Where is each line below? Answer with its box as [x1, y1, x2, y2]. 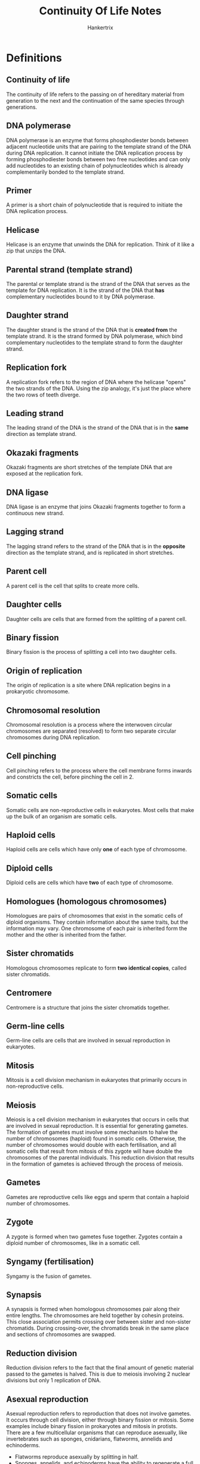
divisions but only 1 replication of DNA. [6, 1377, 101, 1384]
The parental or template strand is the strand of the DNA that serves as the [6, 281, 190, 287]
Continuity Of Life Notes [39, 4, 162, 18]
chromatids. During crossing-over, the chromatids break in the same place [6, 1324, 189, 1332]
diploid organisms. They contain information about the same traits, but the [6, 918, 189, 925]
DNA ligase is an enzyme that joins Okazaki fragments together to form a [6, 503, 186, 510]
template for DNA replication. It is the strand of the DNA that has [6, 287, 165, 294]
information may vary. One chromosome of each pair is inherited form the [6, 925, 187, 932]
